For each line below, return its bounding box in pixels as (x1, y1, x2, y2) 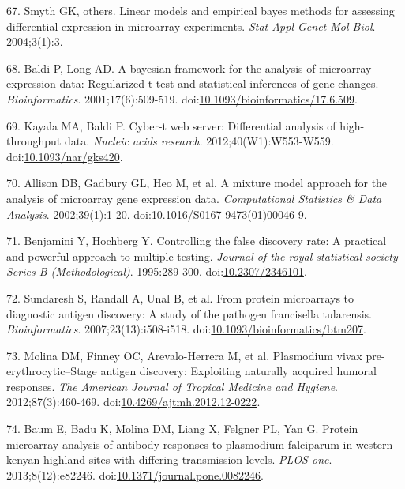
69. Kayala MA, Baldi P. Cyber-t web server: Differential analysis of (6, 117, 336, 134)
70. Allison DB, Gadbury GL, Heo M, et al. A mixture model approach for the (6, 175, 388, 191)
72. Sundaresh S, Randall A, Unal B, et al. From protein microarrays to (6, 289, 354, 306)
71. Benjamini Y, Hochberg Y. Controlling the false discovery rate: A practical (6, 232, 387, 249)
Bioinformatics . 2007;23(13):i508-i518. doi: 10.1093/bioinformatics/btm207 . (6, 321, 366, 337)
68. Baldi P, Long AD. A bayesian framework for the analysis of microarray (6, 59, 372, 76)
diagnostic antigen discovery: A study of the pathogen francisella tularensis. (6, 305, 372, 322)
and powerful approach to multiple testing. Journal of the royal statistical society (6, 247, 398, 264)
